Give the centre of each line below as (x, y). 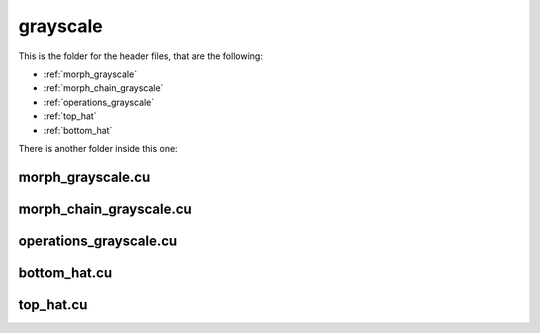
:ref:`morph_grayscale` (90, 74)
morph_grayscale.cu (84, 176)
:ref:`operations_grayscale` (99, 102)
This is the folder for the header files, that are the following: (141, 56)
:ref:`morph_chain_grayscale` (103, 88)
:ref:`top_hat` (70, 116)
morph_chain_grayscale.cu (105, 208)
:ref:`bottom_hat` (78, 130)
